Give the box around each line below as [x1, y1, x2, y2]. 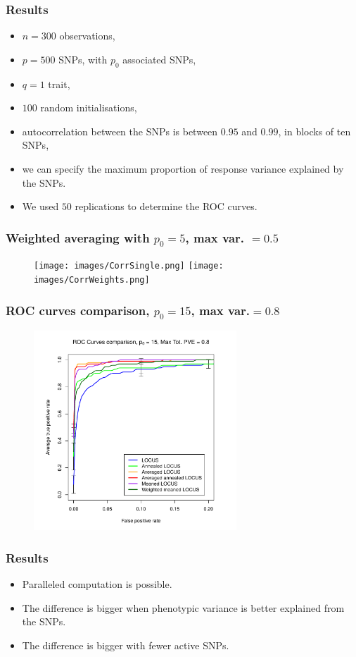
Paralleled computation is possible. [22, 577, 172, 591]
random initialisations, [40, 100, 137, 115]
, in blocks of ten [278, 123, 351, 138]
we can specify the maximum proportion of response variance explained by [22, 161, 344, 176]
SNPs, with [58, 51, 108, 66]
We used [22, 199, 59, 214]
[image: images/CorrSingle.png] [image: [34, 261, 224, 271]
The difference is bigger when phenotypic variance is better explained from [22, 600, 345, 615]
